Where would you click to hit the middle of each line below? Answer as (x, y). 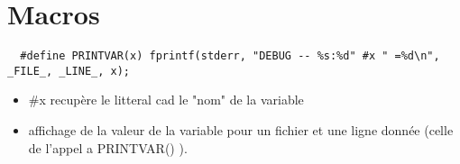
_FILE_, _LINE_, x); (69, 71)
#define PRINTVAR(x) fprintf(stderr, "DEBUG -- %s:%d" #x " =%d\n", (230, 56)
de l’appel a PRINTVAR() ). (108, 147)
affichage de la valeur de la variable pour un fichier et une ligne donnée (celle (241, 130)
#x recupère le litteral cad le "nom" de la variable (166, 100)
